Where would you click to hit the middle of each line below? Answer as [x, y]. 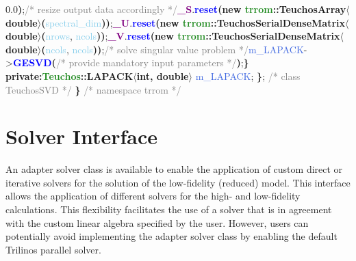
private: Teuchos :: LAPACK [69, 75]
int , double [163, 75]
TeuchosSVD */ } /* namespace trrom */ [93, 89]
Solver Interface [82, 136]
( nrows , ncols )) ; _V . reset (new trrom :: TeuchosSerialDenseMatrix [191, 36]
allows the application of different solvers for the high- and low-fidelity [153, 196]
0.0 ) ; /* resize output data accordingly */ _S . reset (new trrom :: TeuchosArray [176, 9]
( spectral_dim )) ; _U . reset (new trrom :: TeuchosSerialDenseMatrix [193, 22]
